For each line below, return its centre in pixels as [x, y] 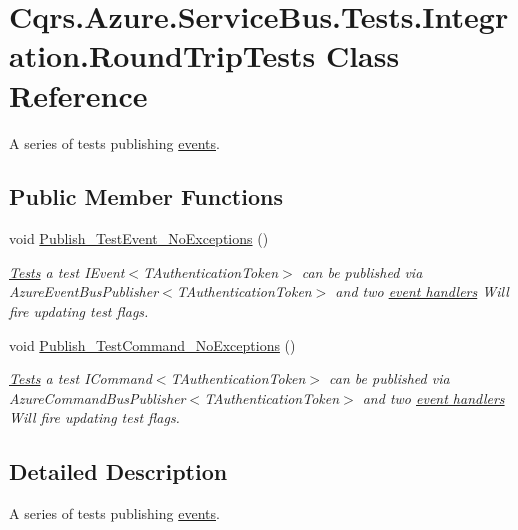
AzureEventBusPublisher [84, 291]
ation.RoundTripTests [162, 55]
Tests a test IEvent [67, 271]
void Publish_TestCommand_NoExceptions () [152, 344]
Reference [78, 94]
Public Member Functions [146, 196]
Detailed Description [118, 471]
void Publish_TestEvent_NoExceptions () [139, 238]
